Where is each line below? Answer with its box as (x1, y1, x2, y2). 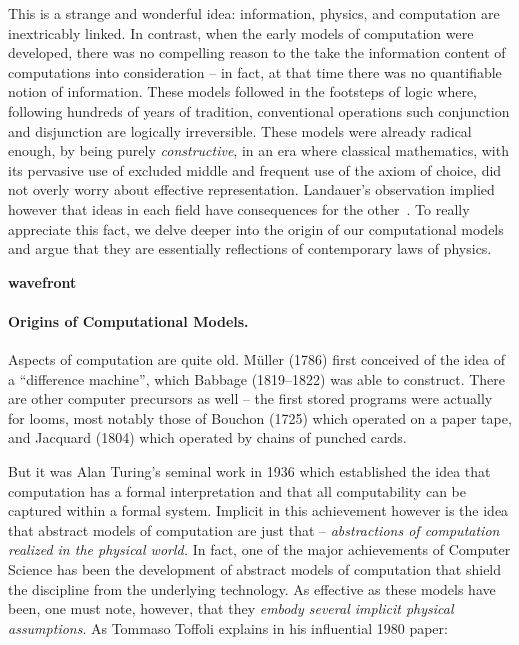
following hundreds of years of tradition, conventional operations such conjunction (8, 100, 510, 121)
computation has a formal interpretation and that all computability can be (8, 480, 466, 501)
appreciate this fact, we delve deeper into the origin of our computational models (8, 218, 504, 239)
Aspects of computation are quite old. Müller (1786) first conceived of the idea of (8, 349, 505, 370)
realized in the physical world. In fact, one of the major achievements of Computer (8, 539, 511, 560)
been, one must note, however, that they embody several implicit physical (8, 598, 454, 619)
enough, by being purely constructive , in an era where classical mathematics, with (8, 140, 509, 161)
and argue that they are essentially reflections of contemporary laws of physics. (8, 238, 492, 259)
